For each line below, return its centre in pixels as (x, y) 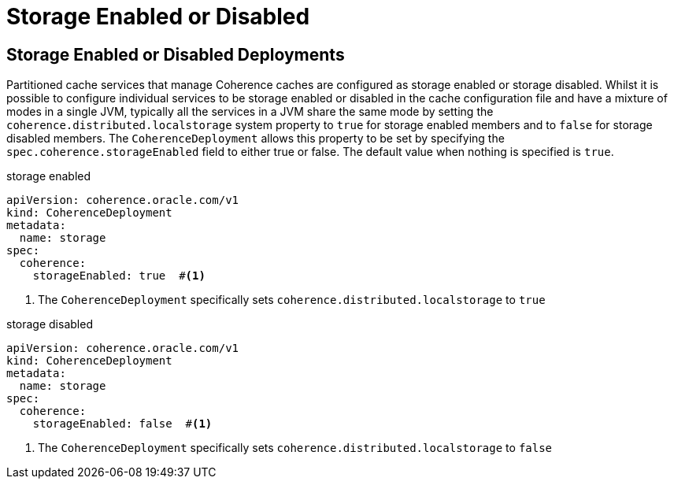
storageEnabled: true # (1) (119, 276)
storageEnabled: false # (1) (122, 424)
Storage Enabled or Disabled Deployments (176, 54)
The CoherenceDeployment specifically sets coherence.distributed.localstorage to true (292, 300)
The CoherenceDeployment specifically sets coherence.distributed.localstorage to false (295, 448)
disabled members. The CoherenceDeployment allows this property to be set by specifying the (256, 139)
